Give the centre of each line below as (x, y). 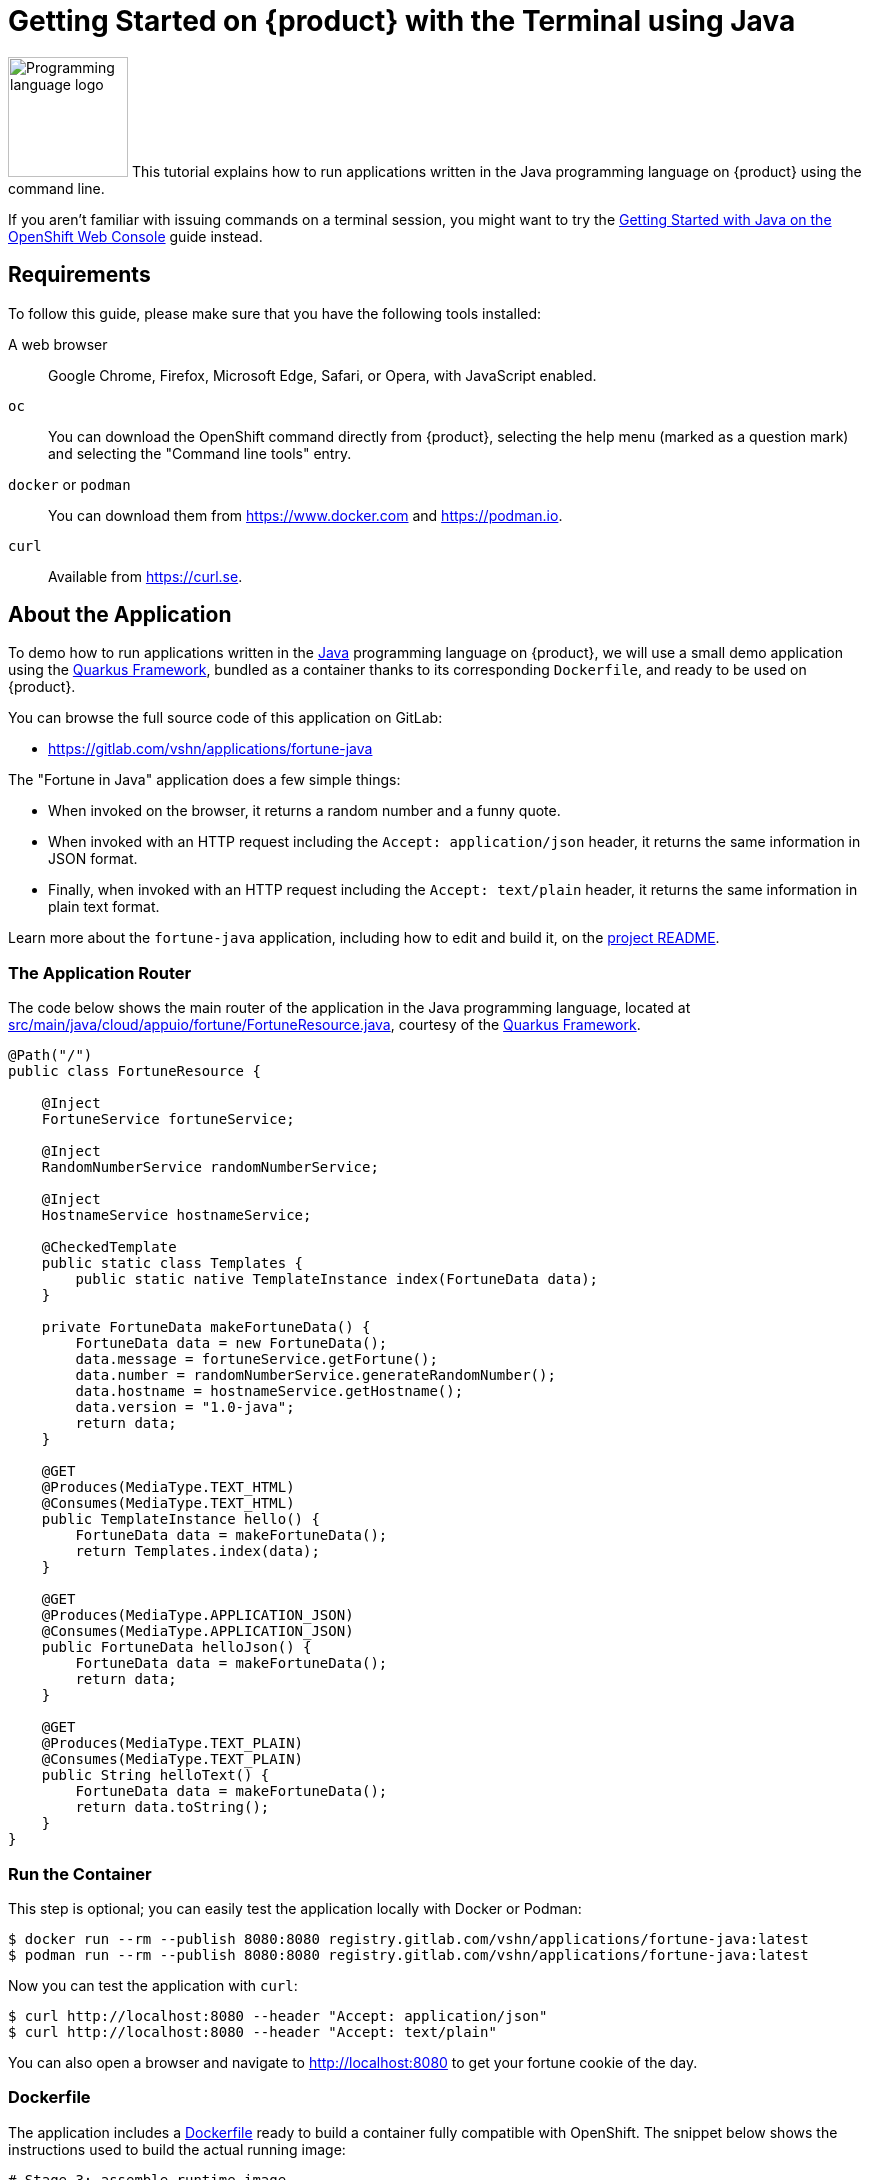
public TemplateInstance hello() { (180, 1519)
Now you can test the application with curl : (153, 1985)
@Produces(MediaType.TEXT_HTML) (168, 1487)
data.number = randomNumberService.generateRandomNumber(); (315, 1375)
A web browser (58, 344)
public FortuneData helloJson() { (176, 1647)
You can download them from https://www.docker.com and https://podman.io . (305, 515)
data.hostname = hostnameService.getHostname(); (269, 1391)
